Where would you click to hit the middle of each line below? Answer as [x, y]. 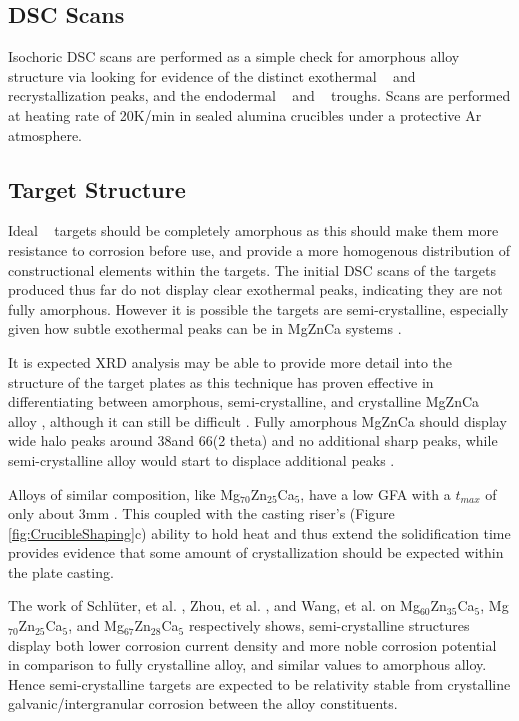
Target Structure [97, 188]
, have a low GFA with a [375, 493]
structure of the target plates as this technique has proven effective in [221, 381]
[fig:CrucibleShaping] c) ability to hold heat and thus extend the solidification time [259, 532]
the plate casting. [61, 571]
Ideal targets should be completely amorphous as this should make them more [253, 230]
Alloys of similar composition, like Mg [124, 493]
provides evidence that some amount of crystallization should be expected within [256, 552]
